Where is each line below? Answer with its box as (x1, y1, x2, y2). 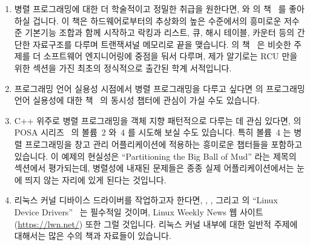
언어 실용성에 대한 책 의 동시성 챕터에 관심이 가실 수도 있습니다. (14, 94, 260, 106)
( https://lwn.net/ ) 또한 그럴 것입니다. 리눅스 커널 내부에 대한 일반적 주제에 (14, 217, 298, 230)
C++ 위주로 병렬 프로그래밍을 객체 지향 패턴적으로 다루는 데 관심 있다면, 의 (14, 114, 302, 126)
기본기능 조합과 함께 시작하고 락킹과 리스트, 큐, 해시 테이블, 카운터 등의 (25, 26, 295, 39)
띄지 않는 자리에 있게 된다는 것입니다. (25, 173, 167, 186)
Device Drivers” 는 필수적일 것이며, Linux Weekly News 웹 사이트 (14, 205, 263, 218)
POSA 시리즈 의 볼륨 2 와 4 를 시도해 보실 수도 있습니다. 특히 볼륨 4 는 (14, 126, 291, 139)
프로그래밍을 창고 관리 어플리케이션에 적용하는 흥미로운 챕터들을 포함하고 (25, 137, 303, 150)
